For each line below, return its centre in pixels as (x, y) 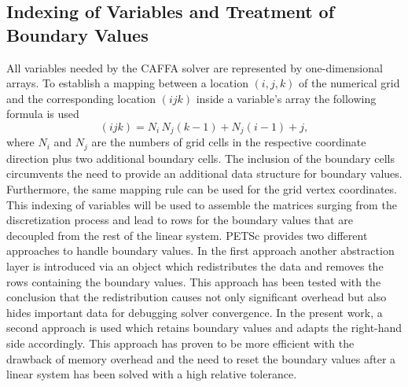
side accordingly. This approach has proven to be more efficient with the (180, 343)
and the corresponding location (81, 98)
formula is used (43, 114)
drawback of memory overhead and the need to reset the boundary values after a (201, 358)
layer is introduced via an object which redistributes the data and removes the (195, 266)
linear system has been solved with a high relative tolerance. (152, 374)
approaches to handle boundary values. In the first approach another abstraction (200, 251)
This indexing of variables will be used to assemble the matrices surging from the (202, 204)
